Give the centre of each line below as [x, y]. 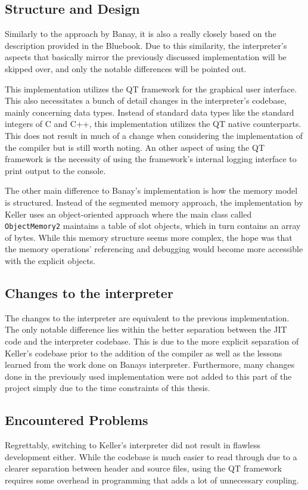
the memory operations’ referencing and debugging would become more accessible [154, 249]
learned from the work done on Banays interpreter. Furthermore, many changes [150, 365]
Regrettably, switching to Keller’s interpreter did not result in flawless [133, 445]
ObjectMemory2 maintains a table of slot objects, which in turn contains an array [153, 226]
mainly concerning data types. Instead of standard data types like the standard [150, 112]
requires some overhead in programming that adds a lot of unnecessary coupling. [152, 480]
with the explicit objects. [50, 260]
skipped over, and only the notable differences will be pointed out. [126, 68]
